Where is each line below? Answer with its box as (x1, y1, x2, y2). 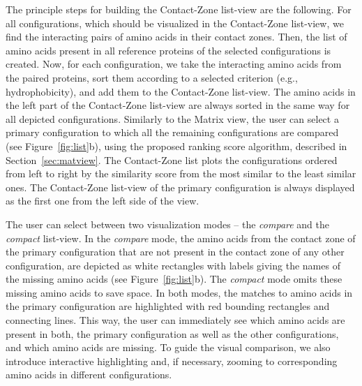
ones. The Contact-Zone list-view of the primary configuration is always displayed (6, 179, 355, 194)
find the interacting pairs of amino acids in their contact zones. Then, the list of (6, 29, 347, 44)
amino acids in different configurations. (6, 367, 172, 382)
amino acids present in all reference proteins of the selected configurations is (6, 43, 331, 57)
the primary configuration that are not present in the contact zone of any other (6, 244, 345, 259)
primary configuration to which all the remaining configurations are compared (6, 125, 339, 140)
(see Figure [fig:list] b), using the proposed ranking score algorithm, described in (6, 138, 347, 153)
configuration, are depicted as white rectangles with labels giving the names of (6, 258, 340, 272)
